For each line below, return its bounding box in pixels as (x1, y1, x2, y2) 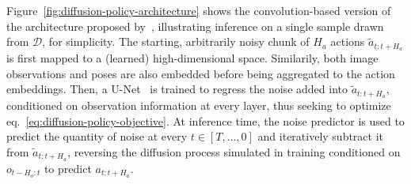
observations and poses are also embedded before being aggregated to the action (6, 65, 395, 81)
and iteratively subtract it (257, 128, 384, 145)
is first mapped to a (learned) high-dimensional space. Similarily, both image (6, 50, 379, 66)
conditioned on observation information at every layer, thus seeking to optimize (6, 97, 391, 114)
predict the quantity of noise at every (6, 128, 188, 145)
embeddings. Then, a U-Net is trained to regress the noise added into (6, 81, 348, 97)
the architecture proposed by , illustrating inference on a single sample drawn (6, 17, 384, 34)
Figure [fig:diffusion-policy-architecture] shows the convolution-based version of (6, 2, 391, 18)
